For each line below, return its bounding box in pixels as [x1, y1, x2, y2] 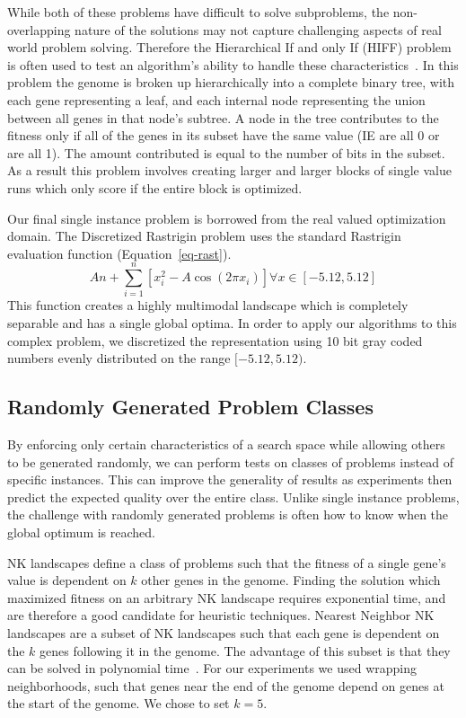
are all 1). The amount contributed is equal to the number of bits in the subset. [7, 143, 445, 162]
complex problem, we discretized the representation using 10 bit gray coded [7, 331, 423, 350]
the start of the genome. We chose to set [7, 694, 230, 713]
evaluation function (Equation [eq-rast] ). [7, 244, 232, 262]
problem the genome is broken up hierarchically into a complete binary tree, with [7, 73, 455, 92]
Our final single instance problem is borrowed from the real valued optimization [7, 208, 446, 227]
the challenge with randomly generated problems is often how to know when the [7, 505, 449, 524]
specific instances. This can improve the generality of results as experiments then [7, 470, 453, 489]
